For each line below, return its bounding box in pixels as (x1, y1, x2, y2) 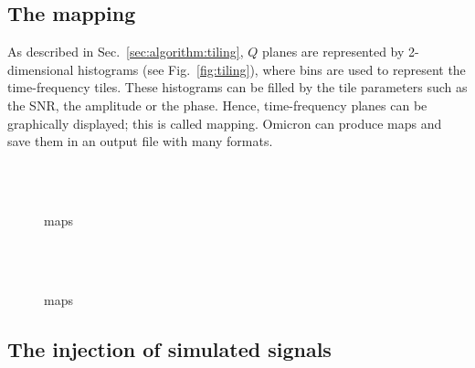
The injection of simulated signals (7, 334, 332, 363)
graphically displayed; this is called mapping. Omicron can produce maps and (7, 113, 442, 132)
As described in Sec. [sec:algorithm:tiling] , (7, 42, 244, 61)
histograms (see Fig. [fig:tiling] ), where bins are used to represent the (78, 59, 466, 79)
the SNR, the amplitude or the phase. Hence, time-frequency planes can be (7, 95, 427, 114)
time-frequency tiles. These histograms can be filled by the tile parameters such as (7, 78, 468, 97)
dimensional (7, 59, 74, 79)
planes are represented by (261, 42, 405, 61)
